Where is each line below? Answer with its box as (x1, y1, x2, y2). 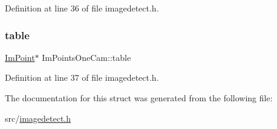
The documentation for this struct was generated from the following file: (5, 92, 273, 104)
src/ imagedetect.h (5, 112, 71, 124)
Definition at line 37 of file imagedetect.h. (5, 71, 159, 84)
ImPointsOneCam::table (42, 51, 131, 63)
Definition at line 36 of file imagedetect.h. (5, 2, 159, 14)
